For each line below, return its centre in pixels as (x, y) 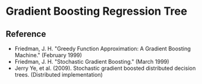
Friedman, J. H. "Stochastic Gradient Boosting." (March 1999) (92, 62)
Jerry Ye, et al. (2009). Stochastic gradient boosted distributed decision (105, 68)
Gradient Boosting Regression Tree (96, 11)
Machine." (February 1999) (48, 55)
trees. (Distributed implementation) (59, 74)
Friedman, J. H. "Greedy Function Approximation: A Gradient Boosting (103, 48)
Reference (26, 34)
